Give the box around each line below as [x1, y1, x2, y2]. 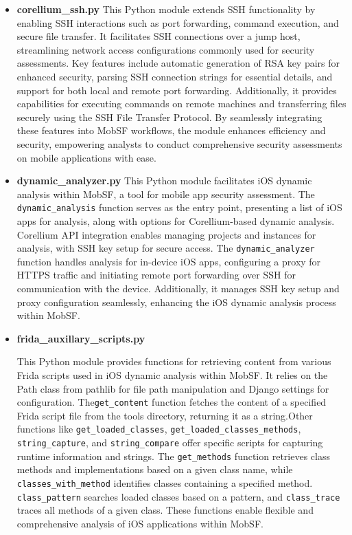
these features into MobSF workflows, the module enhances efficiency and [16, 123, 326, 138]
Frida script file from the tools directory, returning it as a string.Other [16, 408, 313, 422]
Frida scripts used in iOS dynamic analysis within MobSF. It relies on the [16, 367, 328, 382]
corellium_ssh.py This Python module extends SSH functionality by [16, 2, 316, 16]
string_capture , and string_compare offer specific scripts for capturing [16, 435, 323, 450]
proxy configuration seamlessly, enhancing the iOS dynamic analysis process [16, 294, 336, 309]
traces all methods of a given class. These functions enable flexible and [16, 503, 314, 517]
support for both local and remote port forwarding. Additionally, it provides [16, 83, 337, 97]
